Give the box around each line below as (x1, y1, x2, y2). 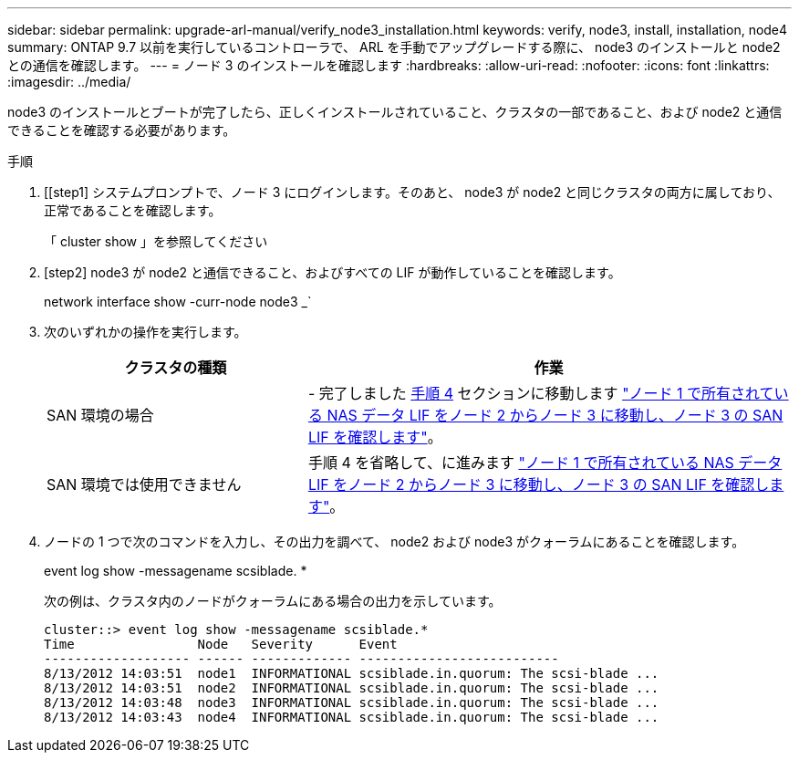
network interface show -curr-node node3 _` (44, 294, 312, 309)
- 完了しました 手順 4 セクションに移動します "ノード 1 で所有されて (307, 384, 774, 402)
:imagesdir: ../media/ (7, 74, 131, 89)
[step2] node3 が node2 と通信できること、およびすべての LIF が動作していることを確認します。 (44, 265, 621, 280)
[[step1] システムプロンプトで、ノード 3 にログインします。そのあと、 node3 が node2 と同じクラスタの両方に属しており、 (44, 184, 781, 200)
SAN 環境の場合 (47, 406, 154, 424)
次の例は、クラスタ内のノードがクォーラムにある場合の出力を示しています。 (44, 593, 502, 609)
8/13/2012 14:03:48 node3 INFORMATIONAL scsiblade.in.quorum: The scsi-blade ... (44, 695, 659, 710)
